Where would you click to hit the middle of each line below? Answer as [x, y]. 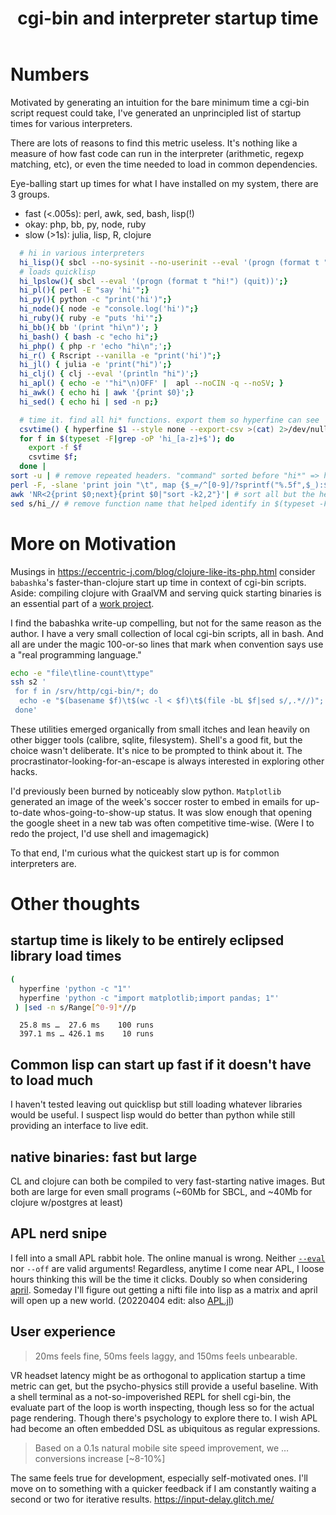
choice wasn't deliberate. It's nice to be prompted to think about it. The [156, 750]
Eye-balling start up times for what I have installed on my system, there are [164, 183]
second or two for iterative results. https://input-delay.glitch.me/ [142, 1499]
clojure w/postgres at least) [67, 1202]
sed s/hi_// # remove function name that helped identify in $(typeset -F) [171, 503]
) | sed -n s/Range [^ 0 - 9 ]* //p [75, 1007]
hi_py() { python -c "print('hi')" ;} [95, 300]
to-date [26, 812]
